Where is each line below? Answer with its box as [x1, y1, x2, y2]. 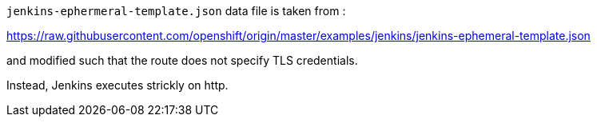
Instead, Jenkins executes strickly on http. [6, 78, 229, 92]
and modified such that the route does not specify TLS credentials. [6, 54, 358, 67]
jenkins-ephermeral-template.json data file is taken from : [6, 4, 346, 18]
